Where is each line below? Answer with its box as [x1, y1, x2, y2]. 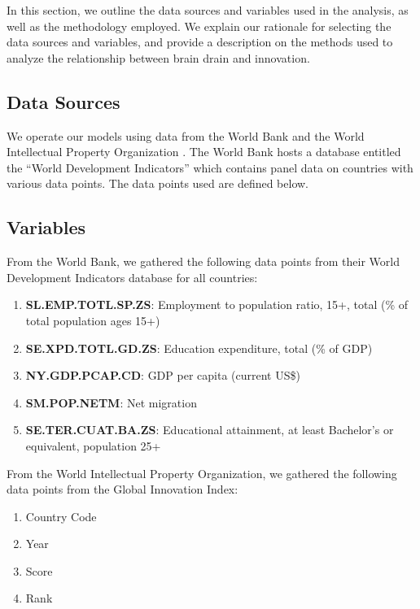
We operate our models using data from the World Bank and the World [7, 127, 365, 144]
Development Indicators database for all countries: [7, 268, 258, 285]
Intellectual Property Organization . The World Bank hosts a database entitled [7, 143, 401, 160]
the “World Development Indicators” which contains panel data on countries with [7, 159, 413, 176]
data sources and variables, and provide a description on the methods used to [7, 33, 393, 50]
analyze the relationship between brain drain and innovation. [7, 49, 310, 66]
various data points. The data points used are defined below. [7, 175, 309, 192]
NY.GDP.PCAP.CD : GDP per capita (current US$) [25, 367, 300, 384]
